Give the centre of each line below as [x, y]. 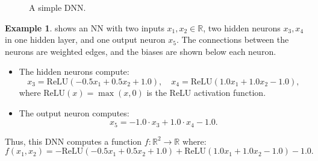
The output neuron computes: [74, 112]
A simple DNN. [58, 7]
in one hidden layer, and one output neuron [85, 39]
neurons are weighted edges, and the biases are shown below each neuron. [141, 51]
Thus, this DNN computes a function [73, 141]
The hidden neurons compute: [74, 71]
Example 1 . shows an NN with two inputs [85, 27]
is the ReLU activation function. [206, 92]
